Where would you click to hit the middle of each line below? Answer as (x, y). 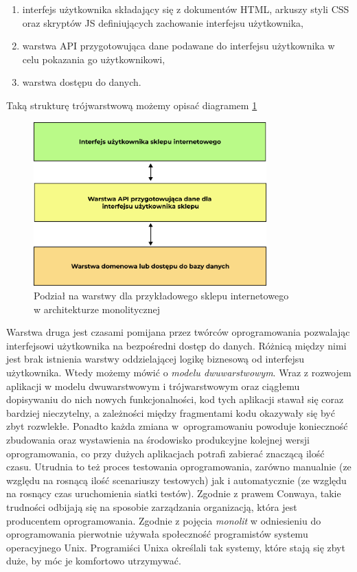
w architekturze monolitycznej (97, 309)
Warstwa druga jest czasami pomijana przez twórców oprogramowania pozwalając (178, 332)
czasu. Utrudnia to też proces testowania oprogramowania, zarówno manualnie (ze (179, 467)
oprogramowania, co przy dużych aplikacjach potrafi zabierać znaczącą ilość (165, 453)
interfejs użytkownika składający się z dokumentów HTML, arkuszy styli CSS (186, 9)
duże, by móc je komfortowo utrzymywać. (94, 561)
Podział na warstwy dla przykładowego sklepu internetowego (161, 296)
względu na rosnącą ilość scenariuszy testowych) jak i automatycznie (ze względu (176, 480)
